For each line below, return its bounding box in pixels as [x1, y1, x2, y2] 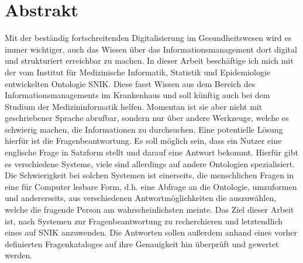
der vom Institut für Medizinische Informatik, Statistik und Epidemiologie [5, 65, 271, 78]
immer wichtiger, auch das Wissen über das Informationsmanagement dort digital [5, 43, 297, 55]
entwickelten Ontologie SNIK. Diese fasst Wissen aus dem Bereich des [5, 77, 256, 89]
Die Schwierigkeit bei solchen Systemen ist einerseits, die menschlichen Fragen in [5, 169, 294, 181]
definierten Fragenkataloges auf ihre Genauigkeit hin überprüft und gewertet [5, 237, 279, 250]
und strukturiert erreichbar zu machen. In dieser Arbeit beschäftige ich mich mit [5, 54, 294, 67]
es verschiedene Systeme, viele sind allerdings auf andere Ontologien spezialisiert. [5, 157, 295, 169]
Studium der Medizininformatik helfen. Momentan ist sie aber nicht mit [5, 100, 263, 112]
